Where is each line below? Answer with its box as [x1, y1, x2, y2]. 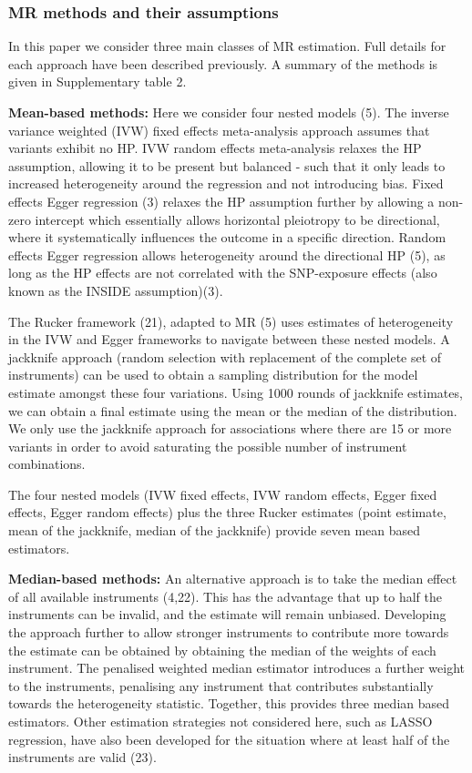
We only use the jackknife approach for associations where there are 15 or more [8, 419, 452, 438]
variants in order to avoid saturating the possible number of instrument [8, 436, 407, 455]
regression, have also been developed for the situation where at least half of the [8, 729, 450, 748]
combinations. [8, 454, 86, 473]
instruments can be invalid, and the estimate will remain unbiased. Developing [8, 605, 446, 624]
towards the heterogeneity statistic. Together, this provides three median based [8, 694, 450, 713]
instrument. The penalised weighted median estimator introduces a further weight [8, 658, 466, 677]
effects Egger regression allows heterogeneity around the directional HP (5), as [8, 245, 446, 264]
